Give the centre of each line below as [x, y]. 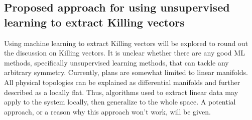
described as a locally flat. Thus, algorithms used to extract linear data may [121, 92]
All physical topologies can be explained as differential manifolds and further [122, 82]
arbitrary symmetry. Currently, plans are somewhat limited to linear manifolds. [126, 72]
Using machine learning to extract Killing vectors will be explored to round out [126, 43]
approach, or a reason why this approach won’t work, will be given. [107, 111]
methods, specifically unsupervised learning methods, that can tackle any [116, 62]
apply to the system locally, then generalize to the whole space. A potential [120, 102]
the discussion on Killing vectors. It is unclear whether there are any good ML [124, 53]
